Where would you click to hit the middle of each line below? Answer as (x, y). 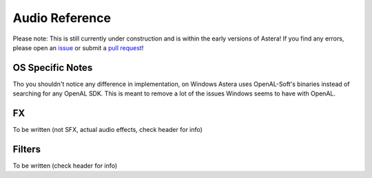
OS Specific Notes (53, 68)
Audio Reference (62, 18)
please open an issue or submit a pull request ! (78, 47)
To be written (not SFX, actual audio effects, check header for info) (108, 130)
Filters (27, 149)
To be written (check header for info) (65, 166)
